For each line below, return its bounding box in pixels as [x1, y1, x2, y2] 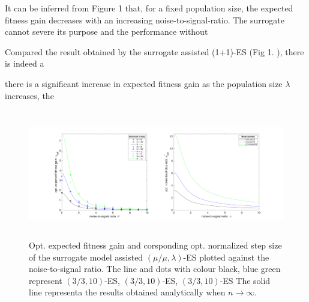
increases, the [5, 89, 54, 101]
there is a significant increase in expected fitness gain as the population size [5, 77, 283, 89]
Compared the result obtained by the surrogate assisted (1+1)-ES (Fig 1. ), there [5, 45, 304, 58]
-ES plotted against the [183, 250, 269, 263]
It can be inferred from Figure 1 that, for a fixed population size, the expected [5, 2, 293, 14]
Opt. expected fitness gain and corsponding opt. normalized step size [29, 238, 282, 251]
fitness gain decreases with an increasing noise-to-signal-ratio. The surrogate [5, 13, 284, 26]
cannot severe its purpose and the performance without [5, 25, 208, 38]
